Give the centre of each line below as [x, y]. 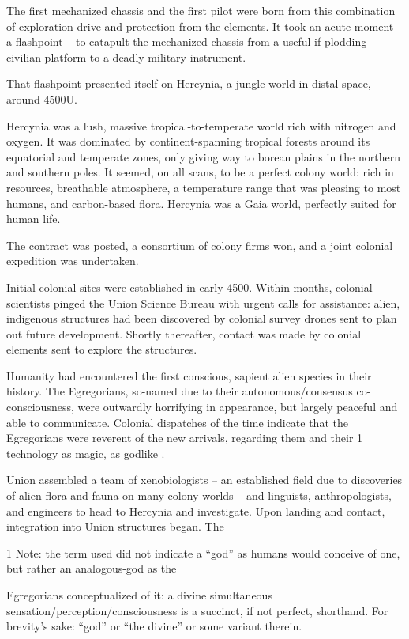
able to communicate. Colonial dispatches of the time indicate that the [177, 422]
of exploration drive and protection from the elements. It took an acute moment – [204, 26]
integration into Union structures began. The [115, 526]
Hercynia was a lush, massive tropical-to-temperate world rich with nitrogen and [201, 125]
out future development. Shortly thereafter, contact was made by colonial [184, 333]
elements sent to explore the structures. [102, 349]
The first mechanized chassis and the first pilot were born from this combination [201, 10]
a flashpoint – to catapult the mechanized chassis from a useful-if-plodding [187, 42]
